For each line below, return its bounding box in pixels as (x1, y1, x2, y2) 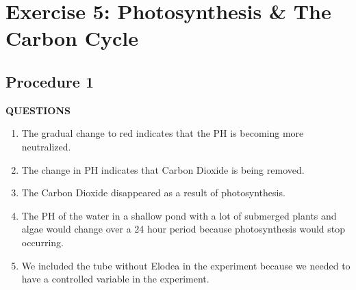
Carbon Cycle (5, 24, 138, 52)
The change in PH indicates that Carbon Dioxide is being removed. (21, 162, 305, 176)
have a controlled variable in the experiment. (21, 272, 209, 286)
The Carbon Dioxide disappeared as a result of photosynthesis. (21, 185, 285, 200)
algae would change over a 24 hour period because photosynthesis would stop (21, 222, 346, 236)
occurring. (21, 235, 64, 249)
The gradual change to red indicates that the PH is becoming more (21, 126, 304, 140)
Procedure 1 (5, 70, 94, 92)
